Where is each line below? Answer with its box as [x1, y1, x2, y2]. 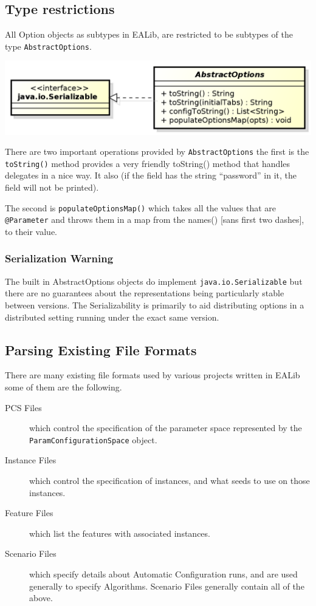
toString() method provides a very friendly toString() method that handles [5, 157, 290, 169]
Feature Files [5, 506, 53, 519]
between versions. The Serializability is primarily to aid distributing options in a [5, 299, 304, 311]
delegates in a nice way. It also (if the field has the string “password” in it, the [5, 169, 297, 182]
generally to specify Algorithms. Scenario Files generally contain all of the [29, 579, 304, 592]
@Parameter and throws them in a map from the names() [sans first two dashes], [5, 213, 304, 226]
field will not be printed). [5, 181, 99, 194]
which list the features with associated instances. [29, 526, 210, 539]
